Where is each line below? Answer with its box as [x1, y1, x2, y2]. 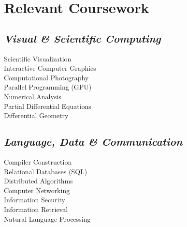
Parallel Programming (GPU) [4, 82, 92, 92]
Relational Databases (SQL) [4, 166, 87, 176]
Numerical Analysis [4, 91, 61, 101]
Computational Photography [4, 72, 89, 82]
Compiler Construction [4, 156, 72, 166]
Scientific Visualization [4, 53, 72, 63]
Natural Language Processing [4, 213, 91, 224]
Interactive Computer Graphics [4, 63, 96, 73]
